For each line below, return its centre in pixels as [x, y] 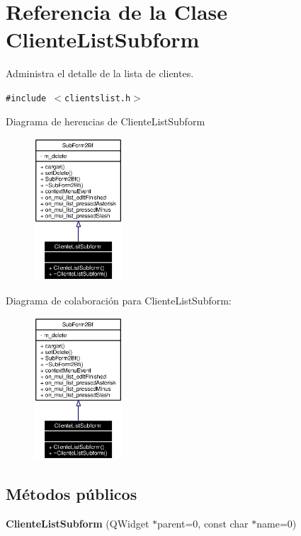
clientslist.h [98, 98]
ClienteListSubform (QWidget [78, 523]
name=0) [277, 523]
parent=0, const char [203, 523]
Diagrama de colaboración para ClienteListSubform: [119, 300]
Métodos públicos [72, 493]
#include [26, 98]
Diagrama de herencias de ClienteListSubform [106, 121]
